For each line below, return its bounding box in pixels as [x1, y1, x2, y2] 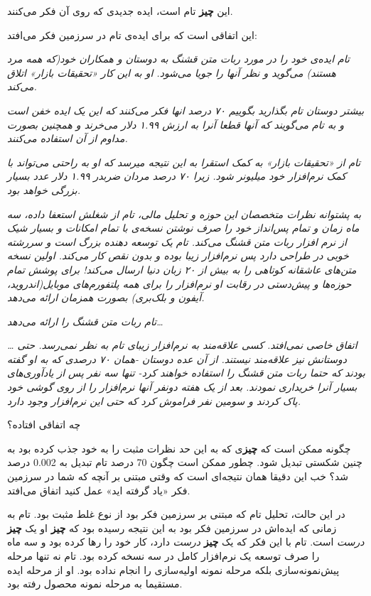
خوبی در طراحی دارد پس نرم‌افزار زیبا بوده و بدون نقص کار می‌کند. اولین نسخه [7, 248, 349, 263]
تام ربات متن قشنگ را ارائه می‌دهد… [7, 313, 163, 328]
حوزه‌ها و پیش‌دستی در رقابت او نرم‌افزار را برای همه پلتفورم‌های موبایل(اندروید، [7, 276, 352, 291]
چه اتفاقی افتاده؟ [7, 417, 81, 432]
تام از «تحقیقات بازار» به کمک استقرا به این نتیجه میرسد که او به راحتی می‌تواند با [7, 154, 361, 169]
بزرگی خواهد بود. [7, 182, 80, 197]
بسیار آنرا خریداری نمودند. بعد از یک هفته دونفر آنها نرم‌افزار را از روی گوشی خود [7, 379, 357, 394]
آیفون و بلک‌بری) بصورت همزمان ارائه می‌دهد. [7, 290, 205, 305]
